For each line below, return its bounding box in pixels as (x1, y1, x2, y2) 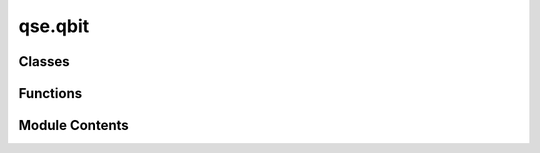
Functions (18, 85, 83, 102)
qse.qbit (18, 15, 90, 37)
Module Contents (18, 117, 129, 134)
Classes (18, 53, 70, 70)
